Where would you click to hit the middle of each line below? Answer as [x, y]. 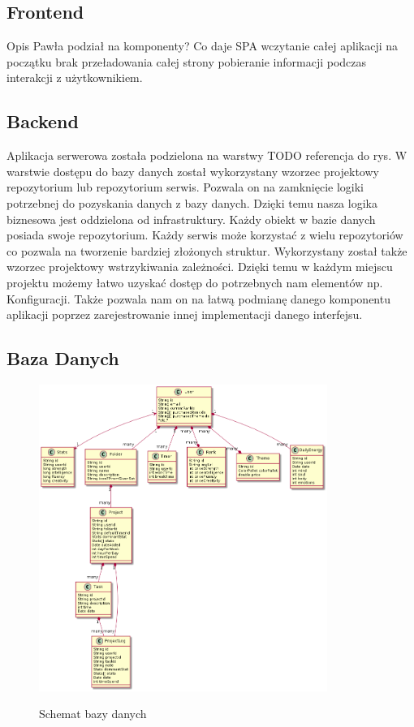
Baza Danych [63, 358]
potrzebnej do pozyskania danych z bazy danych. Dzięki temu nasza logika [192, 202]
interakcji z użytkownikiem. [75, 77]
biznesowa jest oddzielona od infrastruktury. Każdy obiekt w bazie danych [191, 219]
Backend [43, 121]
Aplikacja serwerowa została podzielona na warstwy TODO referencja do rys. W [207, 155]
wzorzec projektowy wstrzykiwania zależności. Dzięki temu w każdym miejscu [200, 267]
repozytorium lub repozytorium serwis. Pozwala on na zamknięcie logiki [185, 187]
